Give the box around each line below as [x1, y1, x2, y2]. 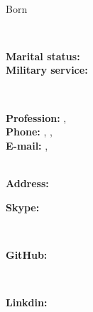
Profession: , [6, 110, 67, 125]
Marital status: [6, 48, 80, 63]
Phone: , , [6, 124, 53, 139]
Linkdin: [6, 294, 48, 309]
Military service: [6, 62, 88, 77]
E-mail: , [6, 138, 48, 152]
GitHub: [6, 247, 48, 262]
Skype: [6, 199, 40, 214]
